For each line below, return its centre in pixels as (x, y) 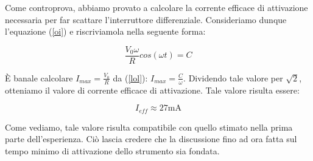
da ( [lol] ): (130, 77)
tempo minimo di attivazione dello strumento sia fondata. (112, 150)
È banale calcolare (39, 77)
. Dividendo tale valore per (233, 77)
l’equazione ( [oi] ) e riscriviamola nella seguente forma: (105, 31)
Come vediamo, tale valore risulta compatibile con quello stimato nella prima (149, 127)
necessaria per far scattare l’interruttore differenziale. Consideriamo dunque (146, 19)
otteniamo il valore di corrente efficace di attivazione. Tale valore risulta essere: (152, 90)
